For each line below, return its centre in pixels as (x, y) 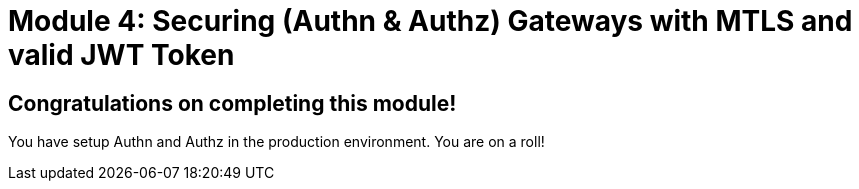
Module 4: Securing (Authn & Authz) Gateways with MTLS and (430, 21)
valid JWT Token (121, 55)
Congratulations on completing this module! (232, 103)
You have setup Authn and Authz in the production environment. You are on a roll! (276, 142)
